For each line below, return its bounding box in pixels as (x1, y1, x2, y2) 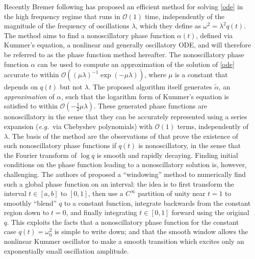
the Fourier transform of (4, 150, 77, 160)
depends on (4, 82, 38, 92)
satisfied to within (4, 101, 58, 111)
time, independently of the (145, 11, 225, 21)
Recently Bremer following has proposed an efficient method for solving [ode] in (4, 1, 243, 11)
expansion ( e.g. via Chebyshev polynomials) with (4, 121, 153, 131)
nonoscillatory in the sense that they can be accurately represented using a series (4, 111, 247, 122)
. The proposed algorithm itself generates (88, 82, 212, 92)
